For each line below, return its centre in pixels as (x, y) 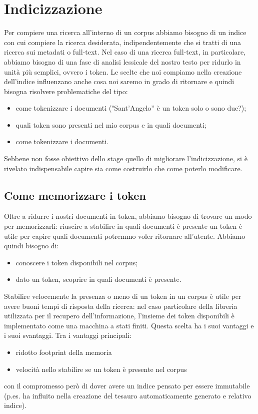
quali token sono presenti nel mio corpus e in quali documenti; (111, 124)
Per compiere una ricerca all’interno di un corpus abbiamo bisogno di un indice (125, 32)
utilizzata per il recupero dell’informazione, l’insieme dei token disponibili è (119, 316)
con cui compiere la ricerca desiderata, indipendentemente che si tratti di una (122, 42)
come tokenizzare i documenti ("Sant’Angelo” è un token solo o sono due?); (131, 108)
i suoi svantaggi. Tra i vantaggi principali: (68, 335)
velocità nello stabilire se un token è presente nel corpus (101, 369)
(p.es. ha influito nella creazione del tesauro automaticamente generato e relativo (128, 395)
